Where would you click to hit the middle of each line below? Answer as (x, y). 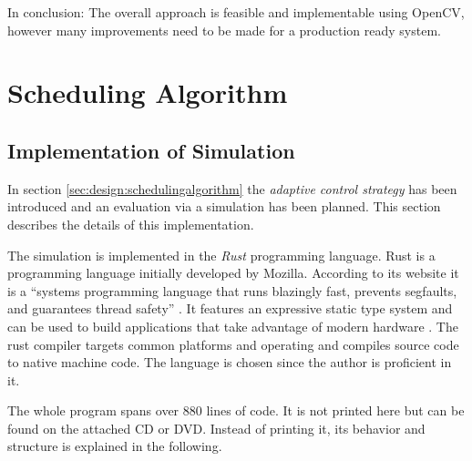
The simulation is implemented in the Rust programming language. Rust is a (221, 255)
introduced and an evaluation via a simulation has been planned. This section (224, 206)
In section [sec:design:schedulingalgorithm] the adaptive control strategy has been (232, 188)
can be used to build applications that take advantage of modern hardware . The (233, 326)
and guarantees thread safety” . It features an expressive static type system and (230, 308)
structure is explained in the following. (115, 446)
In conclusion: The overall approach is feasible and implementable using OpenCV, (236, 12)
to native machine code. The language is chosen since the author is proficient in (230, 362)
